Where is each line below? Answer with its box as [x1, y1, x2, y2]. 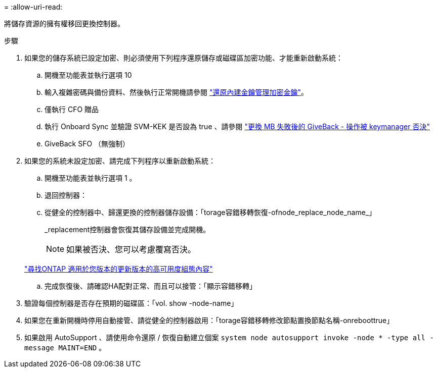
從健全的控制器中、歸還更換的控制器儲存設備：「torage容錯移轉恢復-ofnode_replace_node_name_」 [45, 208, 376, 217]
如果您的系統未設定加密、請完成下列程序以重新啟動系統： [24, 156, 215, 165]
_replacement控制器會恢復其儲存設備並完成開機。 [45, 225, 210, 234]
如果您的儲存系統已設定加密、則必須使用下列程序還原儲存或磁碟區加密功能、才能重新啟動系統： [24, 54, 343, 62]
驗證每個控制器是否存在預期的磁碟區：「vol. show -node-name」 [24, 299, 238, 307]
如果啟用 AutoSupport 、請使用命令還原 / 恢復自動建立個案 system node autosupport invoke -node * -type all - [24, 333, 434, 342]
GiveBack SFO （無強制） [45, 139, 130, 148]
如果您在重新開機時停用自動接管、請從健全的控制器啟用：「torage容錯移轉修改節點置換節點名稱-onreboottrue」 [24, 316, 394, 325]
